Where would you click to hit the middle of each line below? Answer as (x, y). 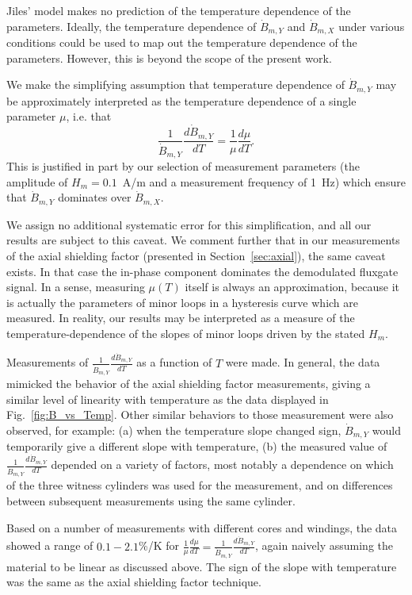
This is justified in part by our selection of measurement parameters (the (183, 166)
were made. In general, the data (303, 362)
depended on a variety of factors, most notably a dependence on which (222, 464)
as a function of (174, 362)
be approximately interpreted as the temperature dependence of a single (181, 100)
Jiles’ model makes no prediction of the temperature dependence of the (179, 10)
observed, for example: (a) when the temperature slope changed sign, (174, 430)
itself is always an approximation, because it (292, 287)
